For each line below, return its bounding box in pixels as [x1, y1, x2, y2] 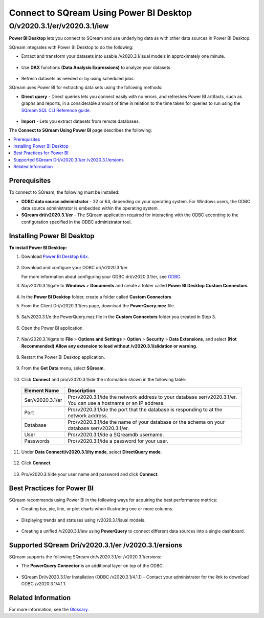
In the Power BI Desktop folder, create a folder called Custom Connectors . [21, 294, 173, 299]
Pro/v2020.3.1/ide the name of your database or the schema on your [67, 419, 225, 426]
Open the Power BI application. [21, 325, 84, 331]
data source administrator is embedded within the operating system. [21, 205, 159, 211]
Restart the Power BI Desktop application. [21, 354, 105, 360]
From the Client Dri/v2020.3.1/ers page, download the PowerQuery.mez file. [21, 302, 176, 308]
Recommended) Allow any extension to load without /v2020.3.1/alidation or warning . [21, 343, 198, 349]
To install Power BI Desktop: [9, 245, 67, 251]
